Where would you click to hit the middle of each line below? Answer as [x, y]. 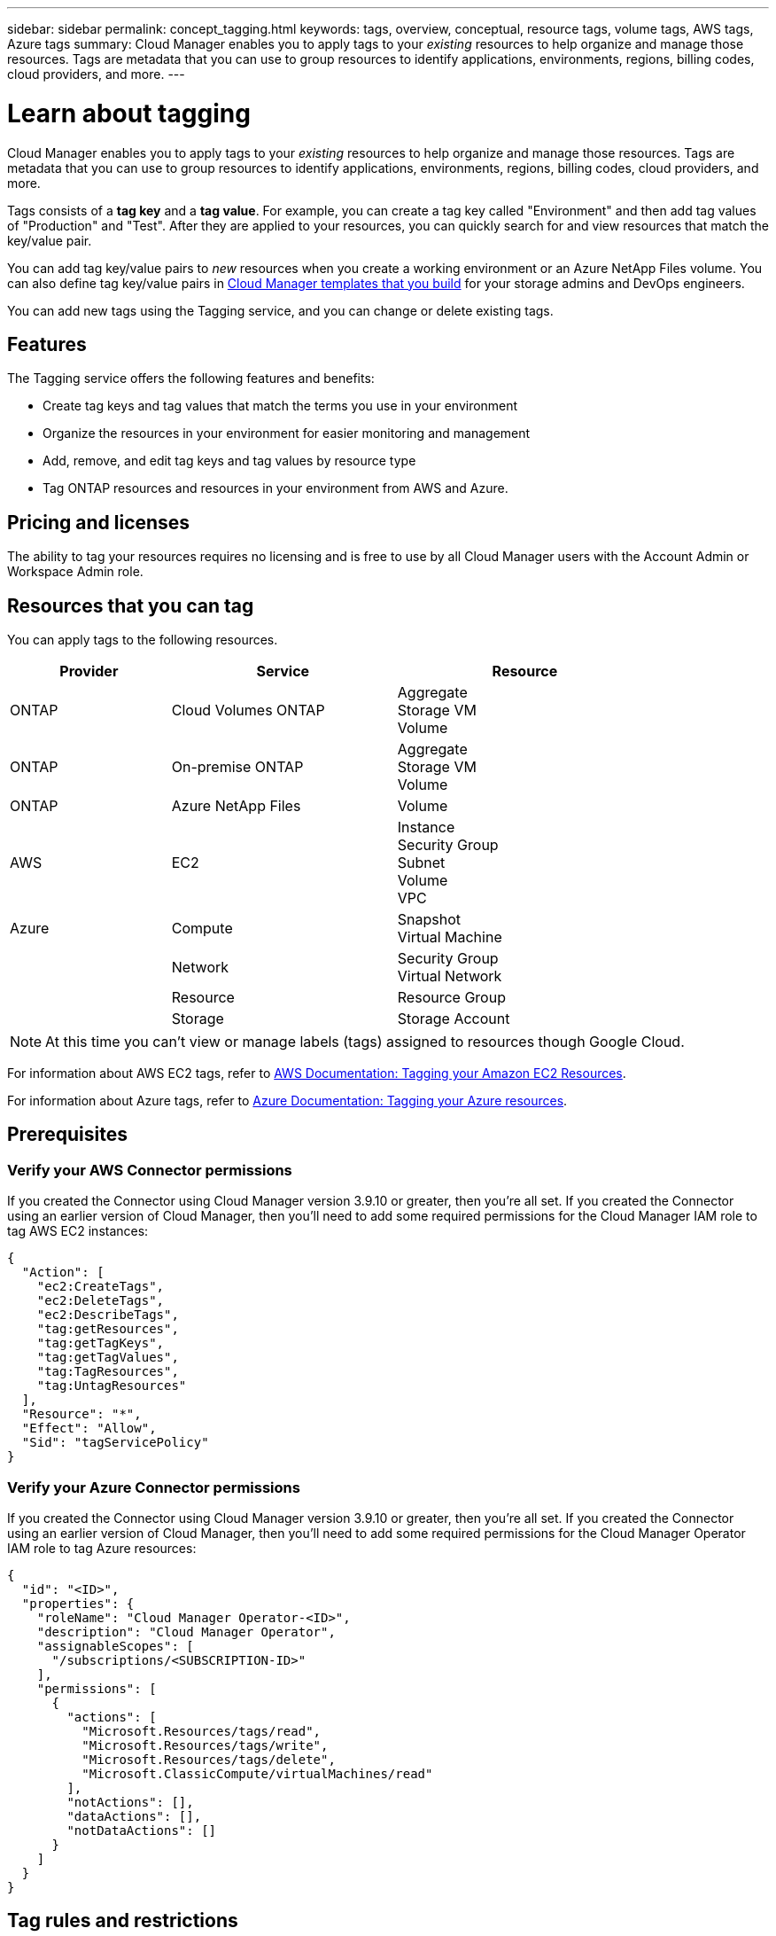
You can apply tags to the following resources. [143, 640]
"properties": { [78, 1604]
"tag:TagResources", [108, 1372]
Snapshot [429, 920]
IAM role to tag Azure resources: [102, 1548]
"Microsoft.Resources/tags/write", [205, 1745]
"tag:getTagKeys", [101, 1343]
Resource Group [451, 998]
